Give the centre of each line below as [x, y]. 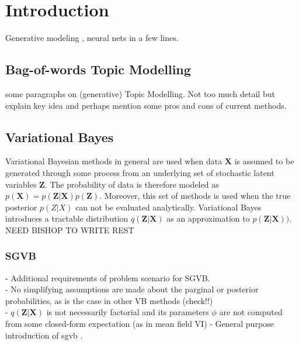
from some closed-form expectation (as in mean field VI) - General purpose [140, 324]
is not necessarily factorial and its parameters [128, 312]
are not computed [251, 312]
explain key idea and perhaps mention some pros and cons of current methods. [146, 105]
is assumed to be [264, 161]
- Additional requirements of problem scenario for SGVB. [108, 277]
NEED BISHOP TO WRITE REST [70, 230]
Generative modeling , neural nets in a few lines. [92, 38]
